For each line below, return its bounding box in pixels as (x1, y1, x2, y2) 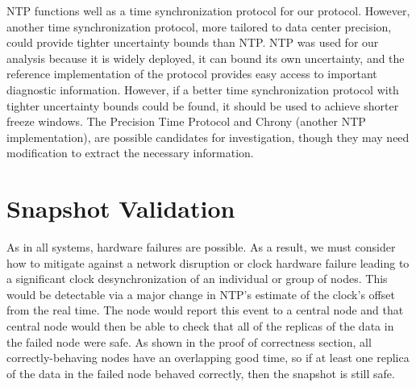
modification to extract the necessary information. (6, 144, 254, 161)
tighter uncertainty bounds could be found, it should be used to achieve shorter (6, 97, 399, 114)
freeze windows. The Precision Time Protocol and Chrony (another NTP (6, 113, 366, 130)
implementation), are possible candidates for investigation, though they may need (6, 128, 410, 145)
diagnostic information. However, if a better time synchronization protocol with (6, 81, 399, 98)
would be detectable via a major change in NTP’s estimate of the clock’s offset (6, 285, 395, 302)
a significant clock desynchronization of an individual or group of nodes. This (6, 270, 388, 287)
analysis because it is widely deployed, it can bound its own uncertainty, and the (6, 49, 405, 66)
